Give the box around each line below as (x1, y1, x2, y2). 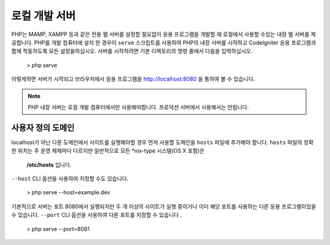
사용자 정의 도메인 (11, 122, 75, 133)
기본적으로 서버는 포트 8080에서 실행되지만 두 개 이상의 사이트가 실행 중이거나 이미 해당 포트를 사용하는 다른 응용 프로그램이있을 (11, 202, 317, 210)
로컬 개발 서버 (11, 9, 76, 23)
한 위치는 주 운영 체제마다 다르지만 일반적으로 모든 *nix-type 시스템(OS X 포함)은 (11, 147, 205, 155)
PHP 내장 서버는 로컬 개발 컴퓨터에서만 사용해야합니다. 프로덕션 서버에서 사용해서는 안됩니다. (28, 103, 249, 111)
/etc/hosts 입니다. (26, 161, 72, 168)
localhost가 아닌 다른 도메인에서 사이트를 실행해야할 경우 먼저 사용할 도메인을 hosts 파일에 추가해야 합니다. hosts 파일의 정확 (11, 138, 314, 146)
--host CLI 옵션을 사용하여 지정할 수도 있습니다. (11, 175, 129, 182)
